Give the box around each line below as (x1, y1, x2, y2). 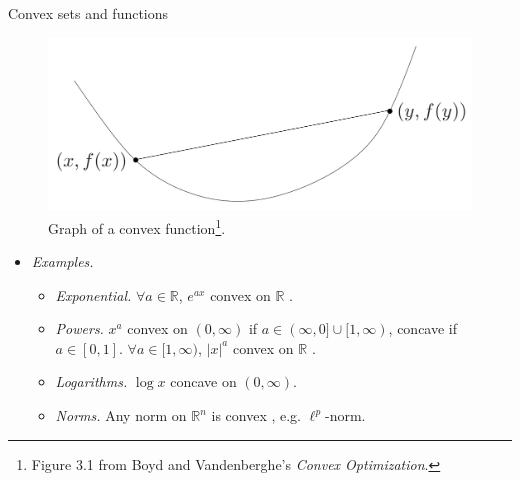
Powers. (55, 318, 104, 339)
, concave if (388, 318, 458, 339)
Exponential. (55, 284, 132, 305)
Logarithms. (55, 371, 128, 392)
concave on (170, 371, 237, 392)
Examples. (31, 251, 94, 272)
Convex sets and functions (8, 3, 169, 23)
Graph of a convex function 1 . (48, 214, 226, 238)
